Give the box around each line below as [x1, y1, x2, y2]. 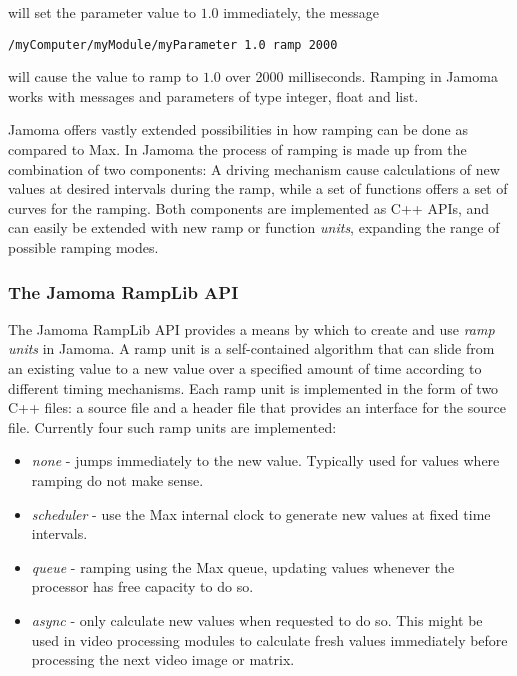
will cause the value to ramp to [8, 66, 199, 87]
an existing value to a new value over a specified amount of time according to [8, 358, 482, 378]
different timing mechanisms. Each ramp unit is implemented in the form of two [8, 377, 499, 398]
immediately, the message [223, 2, 379, 22]
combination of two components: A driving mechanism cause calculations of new [8, 158, 500, 179]
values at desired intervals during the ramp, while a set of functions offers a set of [8, 178, 508, 199]
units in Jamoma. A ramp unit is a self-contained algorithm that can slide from [8, 338, 495, 359]
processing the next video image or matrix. [31, 649, 295, 670]
